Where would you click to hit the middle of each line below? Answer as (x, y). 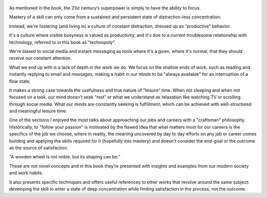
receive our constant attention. (40, 58)
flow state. (20, 81)
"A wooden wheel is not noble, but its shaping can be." (65, 157)
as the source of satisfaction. (39, 148)
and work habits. (26, 173)
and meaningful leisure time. (38, 111)
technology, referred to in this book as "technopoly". (63, 42)
